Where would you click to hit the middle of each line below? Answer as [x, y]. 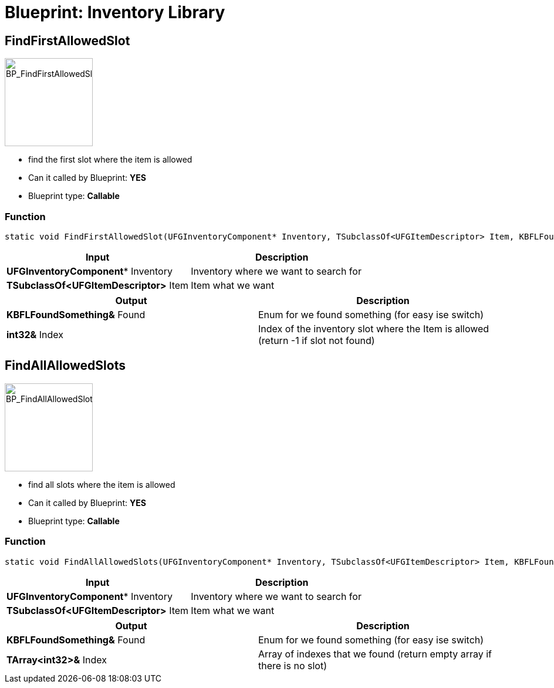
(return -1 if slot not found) [317, 340]
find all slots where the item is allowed [102, 484]
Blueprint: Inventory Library [115, 12]
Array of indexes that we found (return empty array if [375, 654]
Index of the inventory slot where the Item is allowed [374, 328]
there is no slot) [293, 665]
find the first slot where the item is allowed [110, 160]
